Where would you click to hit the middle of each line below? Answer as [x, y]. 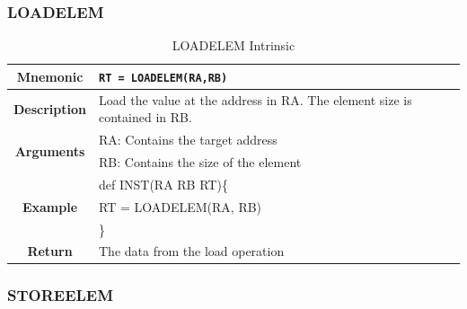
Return [50, 251]
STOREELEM [61, 295]
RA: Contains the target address [188, 140]
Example [50, 206]
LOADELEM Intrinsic [233, 45]
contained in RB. [145, 117]
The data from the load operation [192, 251]
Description [50, 108]
